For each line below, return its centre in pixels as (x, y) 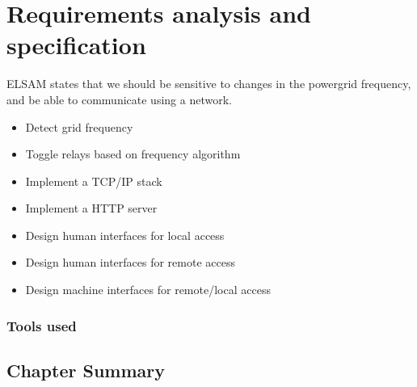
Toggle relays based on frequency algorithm (133, 154)
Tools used (42, 325)
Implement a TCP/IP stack (94, 181)
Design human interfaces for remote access (130, 262)
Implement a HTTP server (91, 208)
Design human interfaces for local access (125, 235)
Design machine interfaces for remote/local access (148, 290)
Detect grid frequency (79, 126)
